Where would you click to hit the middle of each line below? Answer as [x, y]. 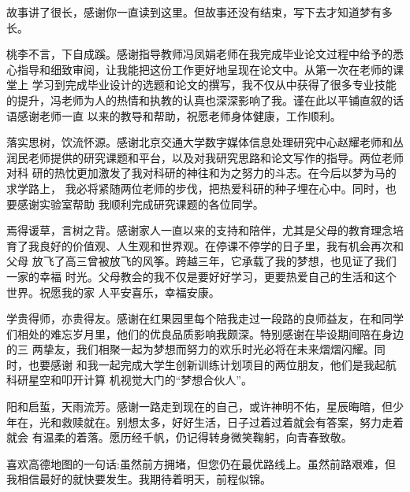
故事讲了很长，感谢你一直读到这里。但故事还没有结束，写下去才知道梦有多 [199, 12]
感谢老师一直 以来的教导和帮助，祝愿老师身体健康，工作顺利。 [179, 115]
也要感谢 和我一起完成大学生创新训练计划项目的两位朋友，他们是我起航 [212, 364]
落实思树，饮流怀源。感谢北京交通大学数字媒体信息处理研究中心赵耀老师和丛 [205, 142]
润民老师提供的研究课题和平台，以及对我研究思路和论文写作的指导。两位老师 [205, 157]
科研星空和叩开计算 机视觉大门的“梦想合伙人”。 [129, 380]
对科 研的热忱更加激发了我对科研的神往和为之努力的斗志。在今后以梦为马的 [201, 173]
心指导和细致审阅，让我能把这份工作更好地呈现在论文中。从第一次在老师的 [199, 69]
